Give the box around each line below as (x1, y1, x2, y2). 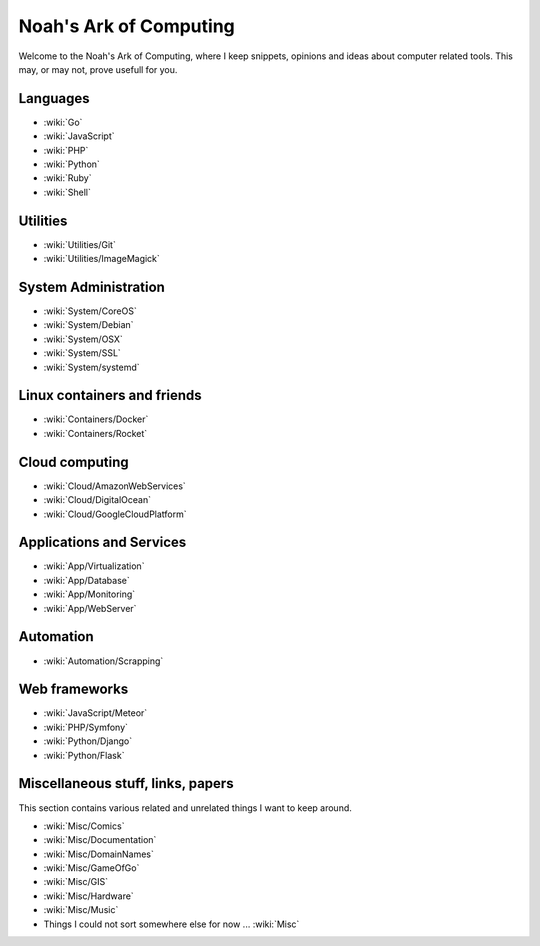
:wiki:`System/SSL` (43, 347, 122, 359)
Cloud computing (18, 453, 129, 470)
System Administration (18, 278, 165, 295)
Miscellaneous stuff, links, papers (18, 775, 234, 792)
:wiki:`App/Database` (43, 574, 130, 586)
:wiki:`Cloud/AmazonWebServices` (43, 480, 187, 492)
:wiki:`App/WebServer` (43, 602, 137, 614)
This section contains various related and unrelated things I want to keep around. (18, 801, 352, 814)
